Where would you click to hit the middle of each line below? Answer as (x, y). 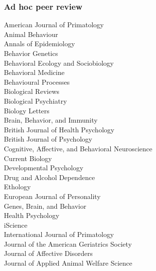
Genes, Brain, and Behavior (45, 206)
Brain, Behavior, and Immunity (51, 120)
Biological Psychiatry (35, 100)
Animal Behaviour (31, 34)
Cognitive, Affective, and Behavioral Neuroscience (78, 148)
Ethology (17, 187)
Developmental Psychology (44, 168)
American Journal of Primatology (54, 25)
